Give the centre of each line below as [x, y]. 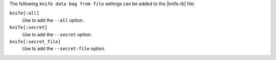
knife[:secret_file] [35, 41]
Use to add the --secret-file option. [64, 49]
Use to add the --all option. [53, 20]
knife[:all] [24, 13]
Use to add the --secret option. [57, 34]
